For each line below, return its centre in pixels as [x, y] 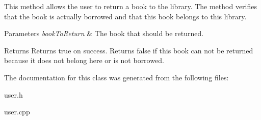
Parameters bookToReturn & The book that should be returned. [104, 33]
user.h [14, 94]
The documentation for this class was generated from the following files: [116, 77]
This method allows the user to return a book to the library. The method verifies [130, 6]
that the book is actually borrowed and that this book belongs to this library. [125, 16]
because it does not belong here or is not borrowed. [84, 60]
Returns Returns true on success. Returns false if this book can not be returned [129, 50]
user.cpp [17, 112]
